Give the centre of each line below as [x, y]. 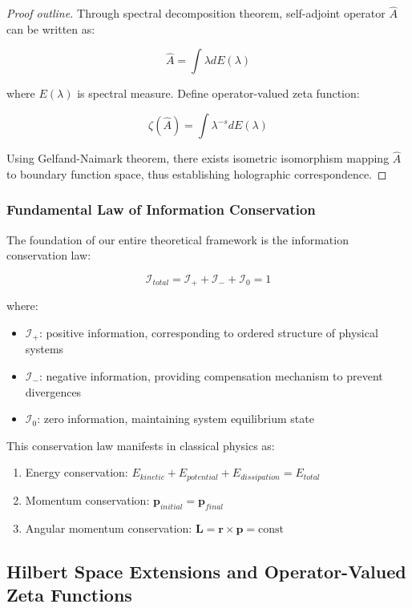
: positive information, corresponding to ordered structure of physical [208, 332]
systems [44, 349]
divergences [53, 391]
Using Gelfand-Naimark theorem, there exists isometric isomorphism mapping [198, 158]
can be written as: [51, 28]
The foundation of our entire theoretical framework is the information [178, 239]
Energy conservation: [77, 472]
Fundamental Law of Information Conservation [161, 209]
